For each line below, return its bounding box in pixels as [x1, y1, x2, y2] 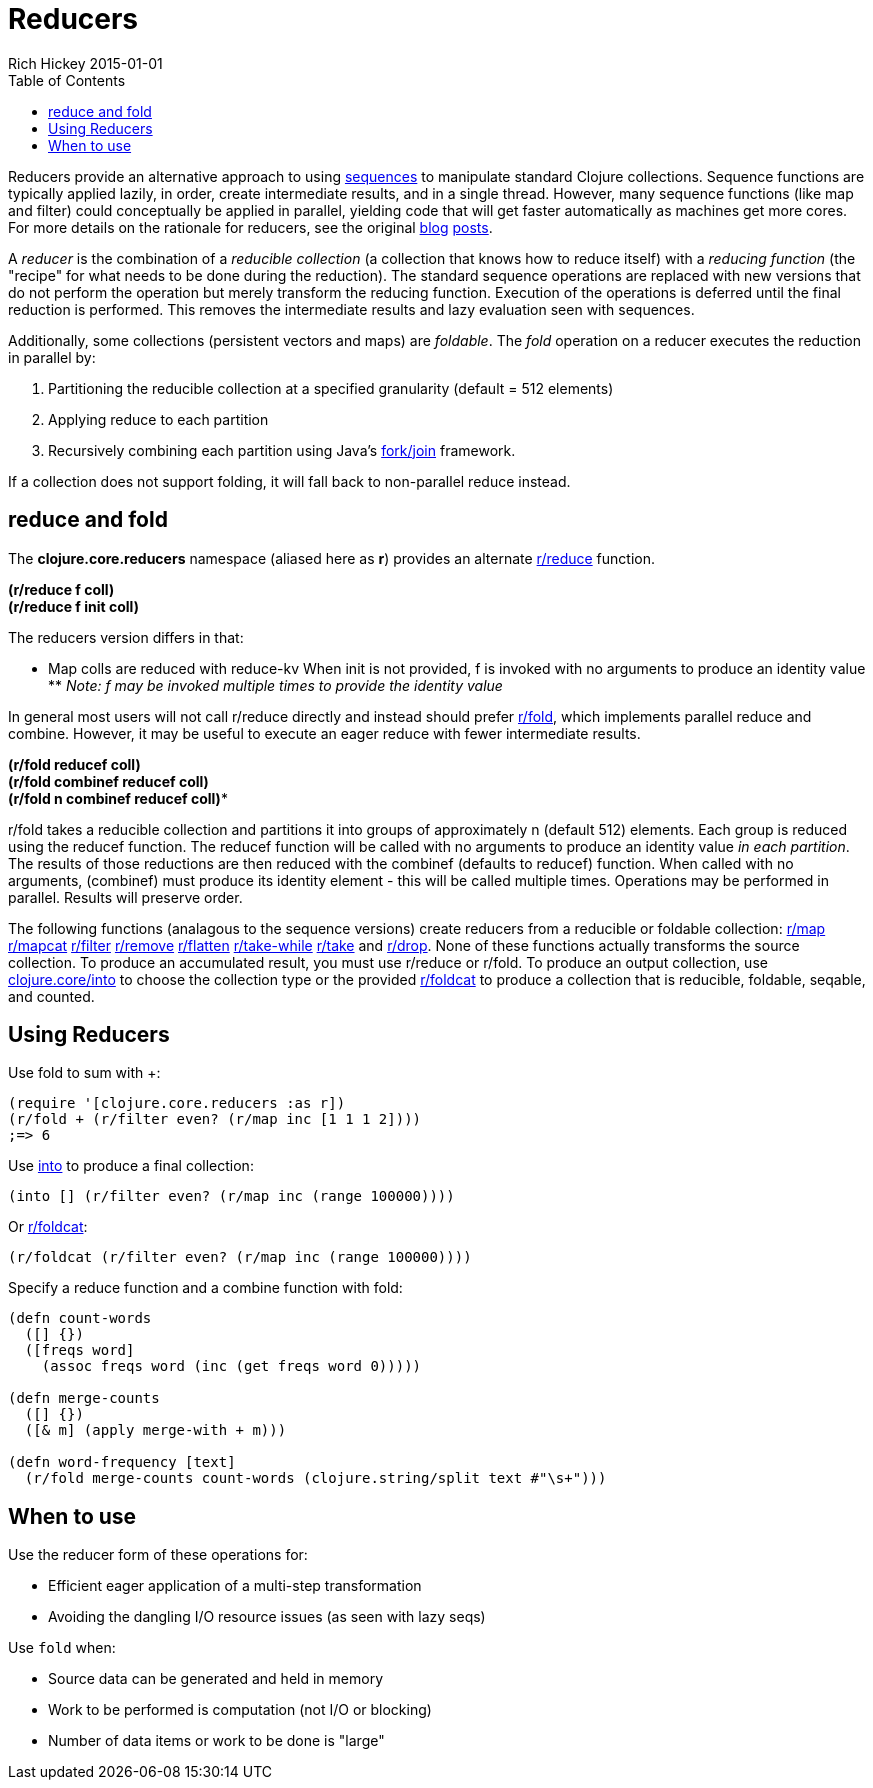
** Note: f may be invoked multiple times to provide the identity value [48, 676, 503, 694]
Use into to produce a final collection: [8, 1157, 254, 1175]
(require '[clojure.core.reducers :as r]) [8, 1095, 346, 1112]
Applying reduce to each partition [48, 410, 269, 428]
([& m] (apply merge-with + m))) [24, 1422, 287, 1439]
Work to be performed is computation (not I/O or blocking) [48, 1701, 432, 1719]
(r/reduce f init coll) [8, 597, 139, 615]
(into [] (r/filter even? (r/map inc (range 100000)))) [8, 1188, 455, 1205]
